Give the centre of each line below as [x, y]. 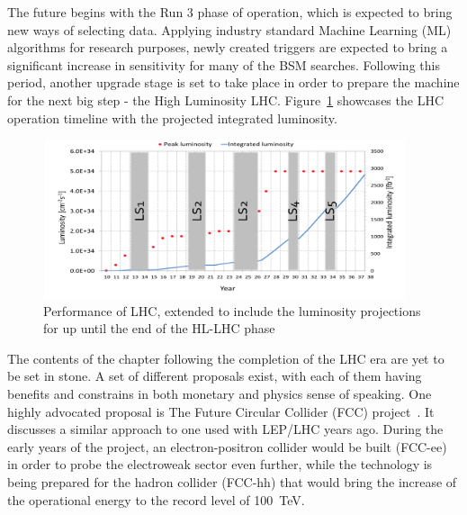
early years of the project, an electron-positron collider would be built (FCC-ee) [227, 446]
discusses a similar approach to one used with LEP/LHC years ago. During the [225, 429]
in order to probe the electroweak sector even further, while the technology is [220, 464]
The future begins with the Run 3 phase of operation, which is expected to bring [230, 12]
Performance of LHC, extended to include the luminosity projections [232, 310]
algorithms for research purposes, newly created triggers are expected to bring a [228, 47]
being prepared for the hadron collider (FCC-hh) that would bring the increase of [232, 481]
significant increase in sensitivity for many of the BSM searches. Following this [224, 64]
